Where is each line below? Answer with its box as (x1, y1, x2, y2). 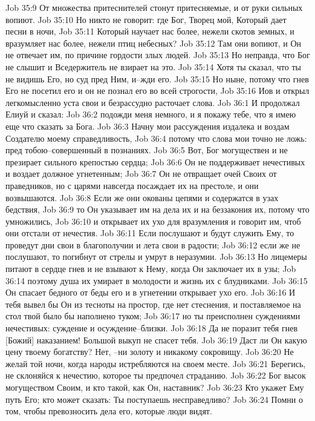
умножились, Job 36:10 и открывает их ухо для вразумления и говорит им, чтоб (5, 214, 301, 227)
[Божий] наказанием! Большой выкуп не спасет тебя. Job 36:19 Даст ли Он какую (5, 333, 307, 346)
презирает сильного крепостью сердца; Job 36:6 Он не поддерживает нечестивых (5, 155, 305, 168)
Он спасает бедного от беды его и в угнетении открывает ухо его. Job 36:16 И (5, 286, 296, 299)
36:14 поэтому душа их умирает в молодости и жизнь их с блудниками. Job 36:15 (5, 274, 308, 287)
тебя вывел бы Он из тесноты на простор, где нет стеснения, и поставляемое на (5, 297, 301, 310)
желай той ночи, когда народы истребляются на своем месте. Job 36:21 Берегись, (5, 357, 306, 370)
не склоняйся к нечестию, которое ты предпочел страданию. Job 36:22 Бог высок (5, 369, 306, 382)
